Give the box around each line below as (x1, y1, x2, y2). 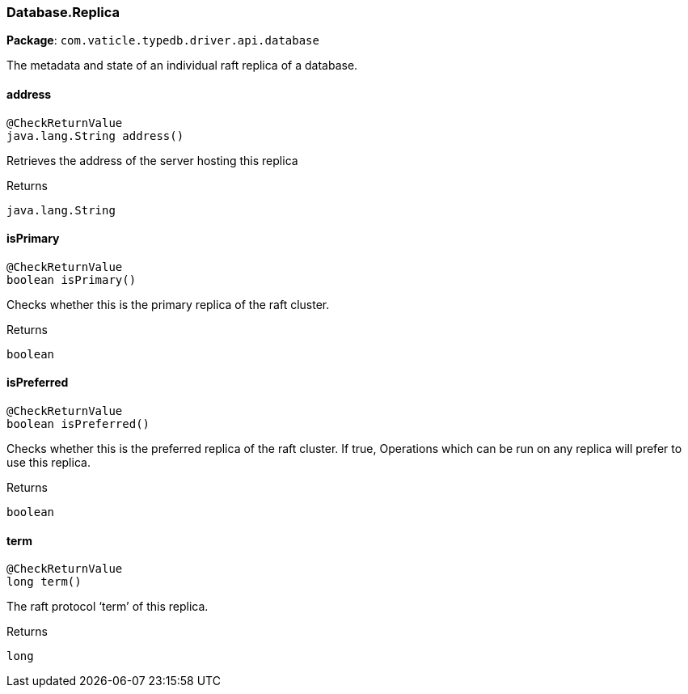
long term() (6, 575, 82, 589)
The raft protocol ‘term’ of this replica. (6, 599, 209, 614)
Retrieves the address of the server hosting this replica (6, 153, 298, 167)
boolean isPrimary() (6, 273, 137, 286)
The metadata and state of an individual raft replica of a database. (6, 58, 358, 73)
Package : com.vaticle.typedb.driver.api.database (6, 33, 319, 48)
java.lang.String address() (6, 129, 184, 142)
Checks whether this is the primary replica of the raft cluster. (6, 297, 330, 311)
